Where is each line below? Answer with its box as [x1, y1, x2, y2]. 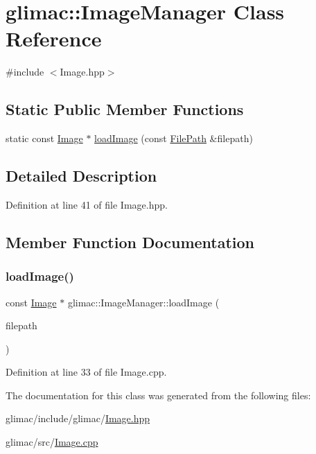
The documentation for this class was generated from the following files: [6, 387, 311, 402]
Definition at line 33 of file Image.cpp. [6, 365, 167, 379]
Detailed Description [6, 165, 157, 186]
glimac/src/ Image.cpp [6, 435, 98, 449]
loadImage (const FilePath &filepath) [94, 131, 253, 146]
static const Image [6, 131, 83, 146]
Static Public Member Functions [6, 98, 244, 120]
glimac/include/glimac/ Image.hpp [6, 411, 150, 426]
